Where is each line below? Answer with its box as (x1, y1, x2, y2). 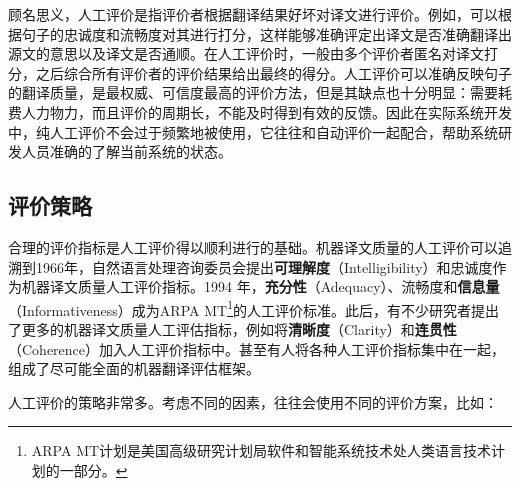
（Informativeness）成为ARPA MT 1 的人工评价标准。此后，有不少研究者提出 (8, 296, 499, 320)
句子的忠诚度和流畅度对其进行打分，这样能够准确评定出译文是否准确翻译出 (21, 23, 512, 44)
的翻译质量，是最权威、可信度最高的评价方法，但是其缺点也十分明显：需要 (8, 82, 498, 103)
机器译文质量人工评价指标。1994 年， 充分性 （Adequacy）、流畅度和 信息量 (21, 276, 500, 297)
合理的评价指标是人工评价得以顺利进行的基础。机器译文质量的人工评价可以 (8, 236, 498, 257)
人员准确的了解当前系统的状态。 (21, 141, 232, 162)
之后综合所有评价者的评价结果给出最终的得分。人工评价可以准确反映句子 (35, 62, 512, 83)
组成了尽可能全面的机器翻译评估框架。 (8, 358, 260, 379)
